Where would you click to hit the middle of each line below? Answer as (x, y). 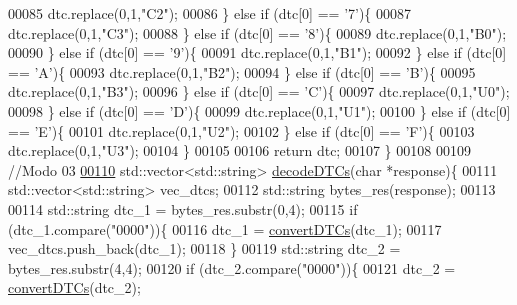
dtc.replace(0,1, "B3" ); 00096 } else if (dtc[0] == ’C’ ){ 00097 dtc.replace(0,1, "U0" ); (259, 91)
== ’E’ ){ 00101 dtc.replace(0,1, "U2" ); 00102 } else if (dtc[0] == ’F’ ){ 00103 (241, 130)
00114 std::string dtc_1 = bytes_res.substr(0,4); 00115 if (183, 208)
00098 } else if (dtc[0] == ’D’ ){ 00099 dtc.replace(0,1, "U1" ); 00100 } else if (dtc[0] (259, 110)
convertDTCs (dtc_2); (74, 287)
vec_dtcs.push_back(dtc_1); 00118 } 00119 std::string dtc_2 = (204, 248)
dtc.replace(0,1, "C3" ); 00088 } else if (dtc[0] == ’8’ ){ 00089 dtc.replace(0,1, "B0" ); (257, 32)
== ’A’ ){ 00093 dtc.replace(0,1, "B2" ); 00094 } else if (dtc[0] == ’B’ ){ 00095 (242, 71)
